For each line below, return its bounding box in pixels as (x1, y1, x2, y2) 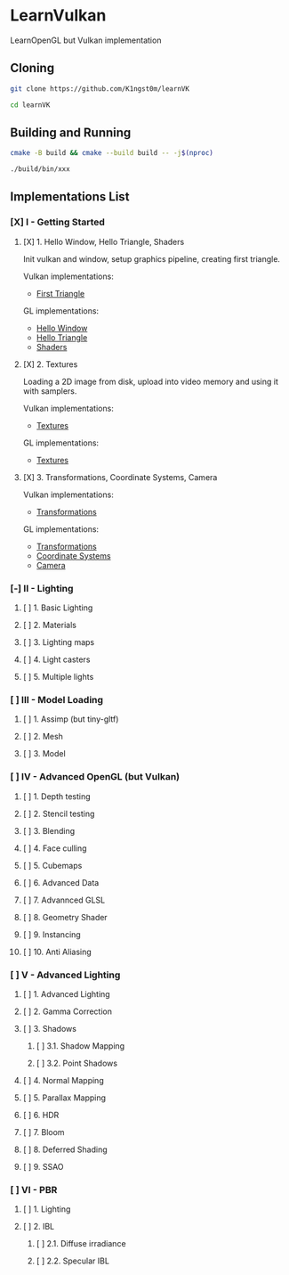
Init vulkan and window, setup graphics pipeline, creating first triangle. (22, 253, 281, 264)
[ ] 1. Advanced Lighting (22, 988, 110, 999)
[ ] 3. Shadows (22, 1023, 76, 1034)
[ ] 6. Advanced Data (22, 877, 100, 887)
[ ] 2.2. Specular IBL (36, 1255, 110, 1266)
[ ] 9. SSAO (22, 1161, 65, 1172)
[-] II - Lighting (10, 582, 74, 594)
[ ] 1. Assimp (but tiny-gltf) (22, 714, 119, 724)
